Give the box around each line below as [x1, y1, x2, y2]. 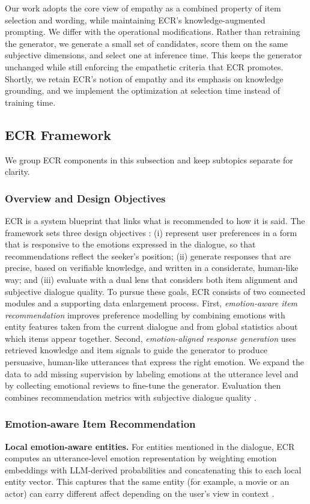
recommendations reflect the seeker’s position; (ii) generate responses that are [5, 249, 291, 262]
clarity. [5, 165, 30, 178]
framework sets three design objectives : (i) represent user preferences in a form [5, 226, 297, 238]
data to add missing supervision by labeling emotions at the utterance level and [5, 367, 299, 380]
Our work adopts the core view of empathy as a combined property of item [5, 2, 281, 14]
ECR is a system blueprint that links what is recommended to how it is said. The [5, 214, 305, 226]
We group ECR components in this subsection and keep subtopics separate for [5, 153, 293, 166]
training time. [5, 96, 56, 108]
